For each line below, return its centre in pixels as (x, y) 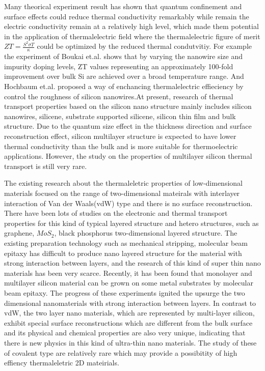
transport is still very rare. (46, 166)
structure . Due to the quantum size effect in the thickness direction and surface (128, 126)
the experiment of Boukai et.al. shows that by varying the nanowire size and (123, 56)
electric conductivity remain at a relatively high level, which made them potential (131, 26)
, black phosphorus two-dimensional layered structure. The (146, 233)
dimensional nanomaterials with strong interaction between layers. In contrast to (130, 303)
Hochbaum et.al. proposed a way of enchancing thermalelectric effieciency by (124, 86)
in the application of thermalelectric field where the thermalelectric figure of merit (132, 36)
